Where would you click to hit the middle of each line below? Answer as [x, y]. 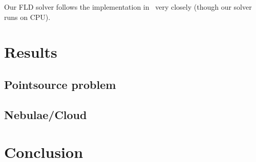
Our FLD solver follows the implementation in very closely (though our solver [128, 7]
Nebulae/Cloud [46, 114]
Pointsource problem [60, 84]
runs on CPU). [27, 17]
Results [31, 52]
